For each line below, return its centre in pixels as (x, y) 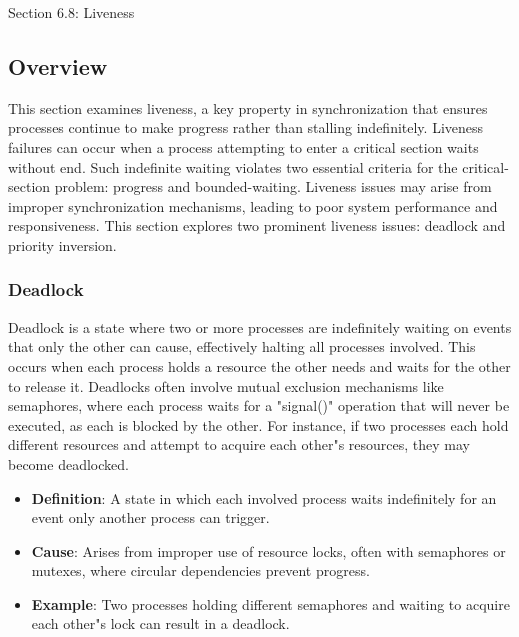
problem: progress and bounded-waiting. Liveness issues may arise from (273, 186)
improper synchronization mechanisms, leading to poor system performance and (253, 205)
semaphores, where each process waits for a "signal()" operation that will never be (259, 405)
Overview (58, 65)
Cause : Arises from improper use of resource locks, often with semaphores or (268, 550)
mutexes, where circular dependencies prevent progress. (200, 570)
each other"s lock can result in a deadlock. (160, 623)
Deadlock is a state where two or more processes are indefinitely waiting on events (260, 326)
